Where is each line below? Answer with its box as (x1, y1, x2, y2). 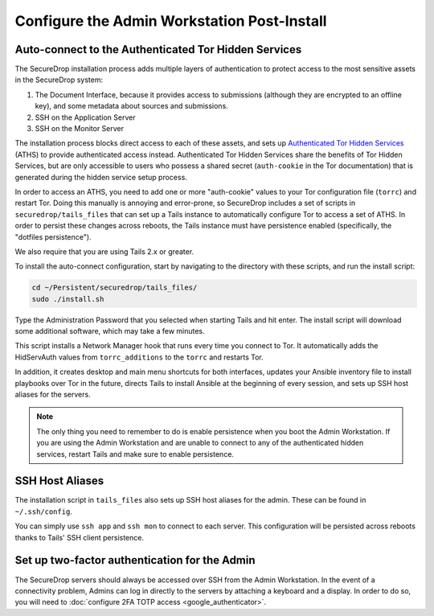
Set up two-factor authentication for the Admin (14, 553, 256, 567)
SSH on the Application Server (35, 113, 136, 122)
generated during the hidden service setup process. (14, 172, 188, 182)
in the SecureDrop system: (14, 75, 104, 84)
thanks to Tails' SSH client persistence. (14, 532, 145, 542)
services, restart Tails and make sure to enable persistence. (36, 449, 235, 458)
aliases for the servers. (14, 390, 92, 400)
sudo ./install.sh (31, 294, 104, 303)
